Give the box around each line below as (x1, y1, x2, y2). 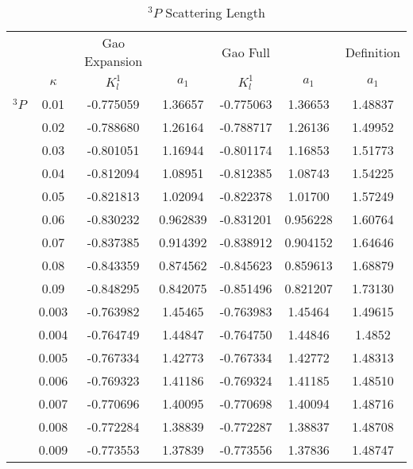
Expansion (84, 52, 143, 70)
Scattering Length (165, 3, 265, 21)
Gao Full (222, 42, 270, 61)
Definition (345, 42, 400, 61)
